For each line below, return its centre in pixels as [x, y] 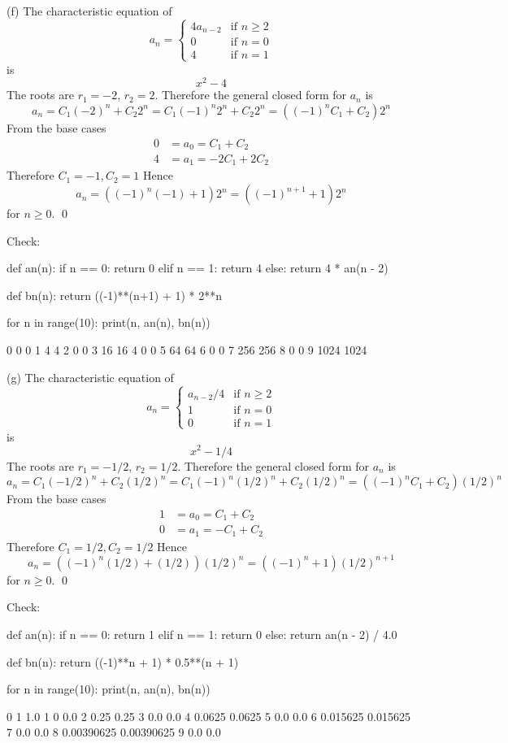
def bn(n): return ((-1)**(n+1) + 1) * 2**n [114, 295]
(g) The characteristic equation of [90, 377]
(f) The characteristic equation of [89, 11]
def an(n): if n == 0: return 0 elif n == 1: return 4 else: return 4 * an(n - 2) [198, 268]
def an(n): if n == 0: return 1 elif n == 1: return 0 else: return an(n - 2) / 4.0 [202, 634]
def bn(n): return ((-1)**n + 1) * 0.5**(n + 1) [123, 661]
